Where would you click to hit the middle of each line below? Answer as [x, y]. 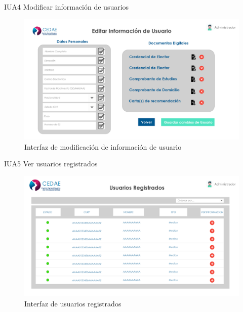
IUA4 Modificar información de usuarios [67, 7]
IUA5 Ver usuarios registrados [51, 164]
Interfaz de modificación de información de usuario [103, 146]
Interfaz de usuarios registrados [73, 303]
